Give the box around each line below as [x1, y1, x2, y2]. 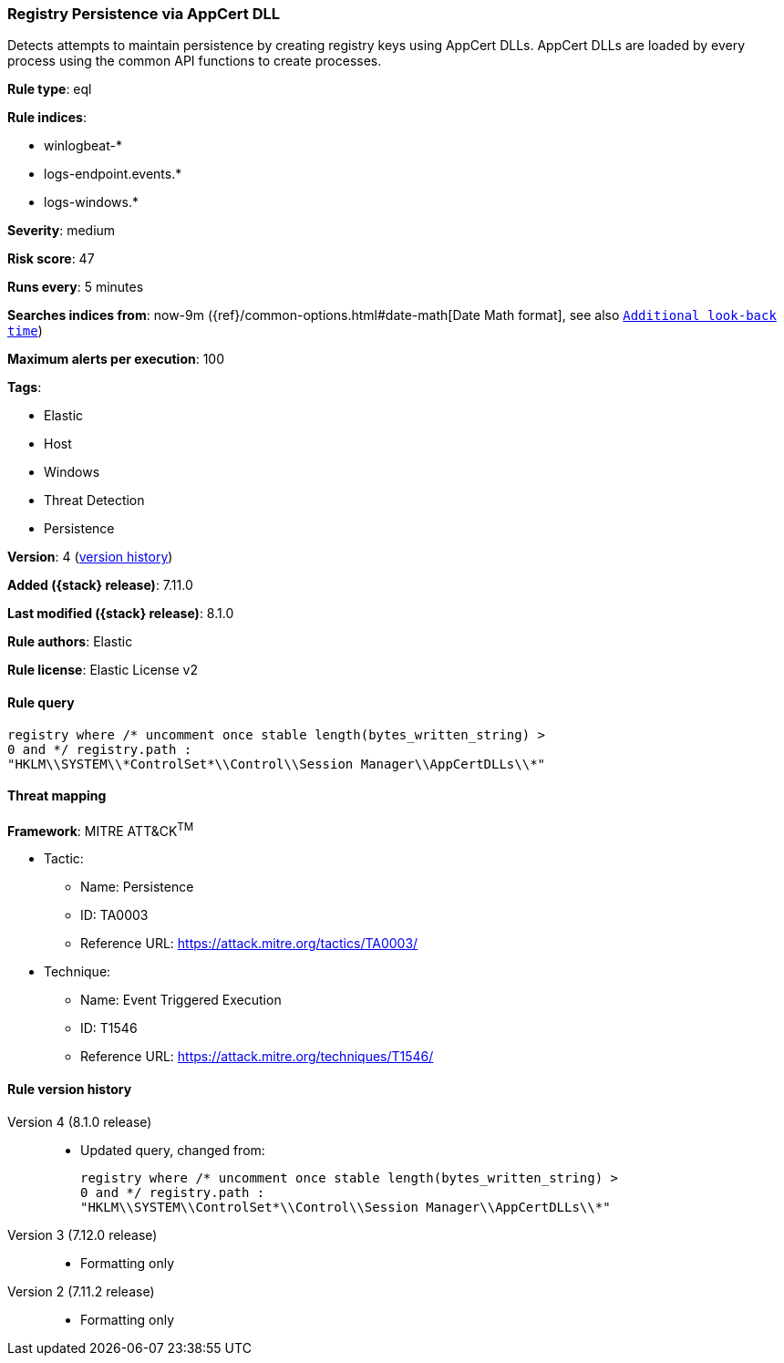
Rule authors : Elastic [7, 634, 133, 650]
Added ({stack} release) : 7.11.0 [7, 577, 193, 594]
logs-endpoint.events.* [44, 166, 182, 182]
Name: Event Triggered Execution [80, 992, 282, 1008]
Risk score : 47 [7, 251, 95, 267]
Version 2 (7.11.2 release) [7, 1283, 155, 1299]
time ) [7, 323, 43, 339]
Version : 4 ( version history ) [7, 549, 173, 565]
